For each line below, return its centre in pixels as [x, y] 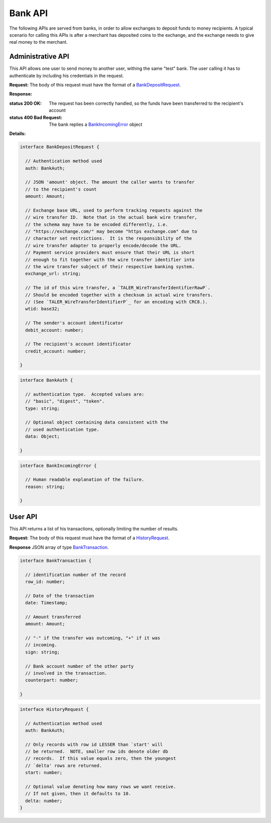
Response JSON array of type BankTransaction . [59, 547]
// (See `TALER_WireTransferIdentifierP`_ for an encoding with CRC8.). [117, 302]
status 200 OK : [26, 103]
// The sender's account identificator [74, 323]
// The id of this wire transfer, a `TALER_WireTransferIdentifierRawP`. [118, 288]
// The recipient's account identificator [78, 344]
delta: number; [44, 801]
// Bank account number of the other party [80, 666]
